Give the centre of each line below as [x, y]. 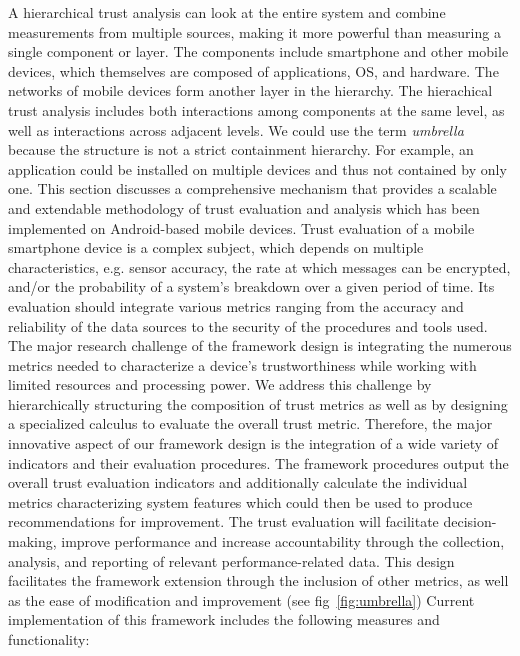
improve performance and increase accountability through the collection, [283, 541]
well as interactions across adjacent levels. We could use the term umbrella [236, 129]
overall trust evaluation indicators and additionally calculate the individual [238, 482]
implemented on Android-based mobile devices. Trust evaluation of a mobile [241, 227]
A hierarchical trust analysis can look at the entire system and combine [227, 12]
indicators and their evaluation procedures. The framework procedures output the [258, 462]
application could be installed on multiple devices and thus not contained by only [257, 168]
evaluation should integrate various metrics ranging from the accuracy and [236, 305]
